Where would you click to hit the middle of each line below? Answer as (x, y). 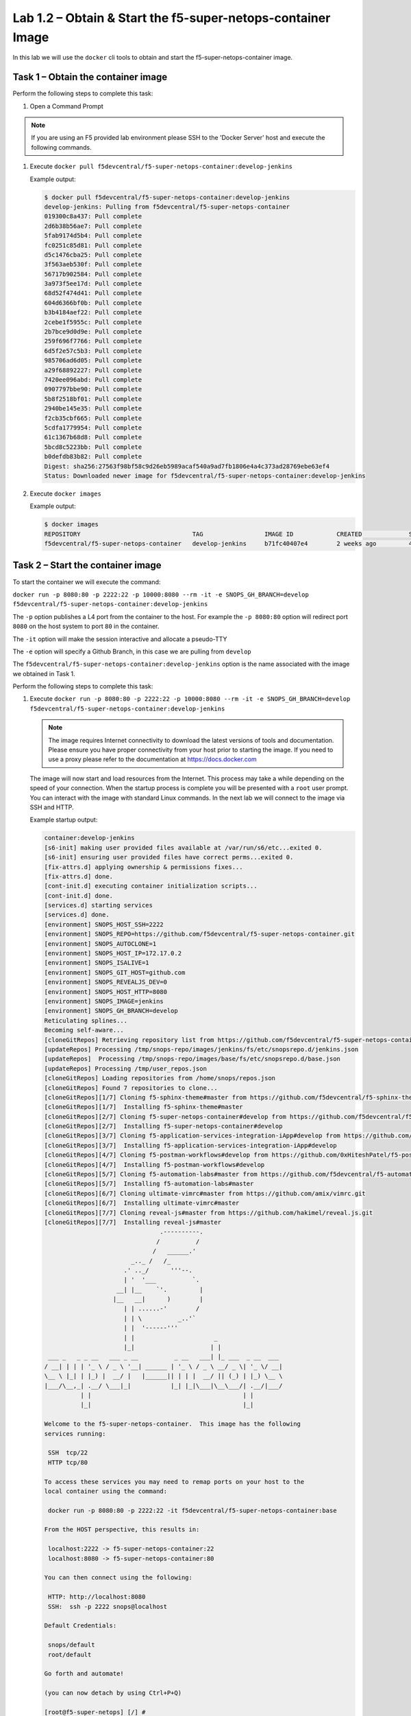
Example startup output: (64, 820)
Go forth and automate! (84, 1674)
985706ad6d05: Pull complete (93, 361)
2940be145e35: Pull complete (93, 409)
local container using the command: (106, 1491)
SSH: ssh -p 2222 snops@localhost (108, 1607)
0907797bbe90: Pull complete (93, 389)
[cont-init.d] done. (78, 895)
